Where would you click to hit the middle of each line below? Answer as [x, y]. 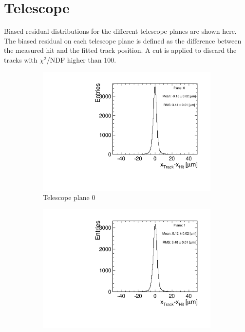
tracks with [21, 59]
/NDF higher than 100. [81, 59]
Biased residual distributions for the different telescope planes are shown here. [120, 31]
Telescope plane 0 [69, 197]
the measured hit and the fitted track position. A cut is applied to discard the [120, 50]
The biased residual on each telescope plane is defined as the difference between [123, 40]
